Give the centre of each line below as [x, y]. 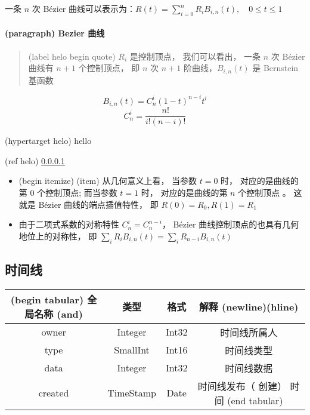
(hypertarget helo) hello [48, 141]
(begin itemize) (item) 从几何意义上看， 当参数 [108, 181]
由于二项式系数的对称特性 [69, 224]
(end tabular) [255, 400]
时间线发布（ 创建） [242, 386]
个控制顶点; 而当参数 [77, 193]
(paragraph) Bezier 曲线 [55, 33]
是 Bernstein [275, 68]
